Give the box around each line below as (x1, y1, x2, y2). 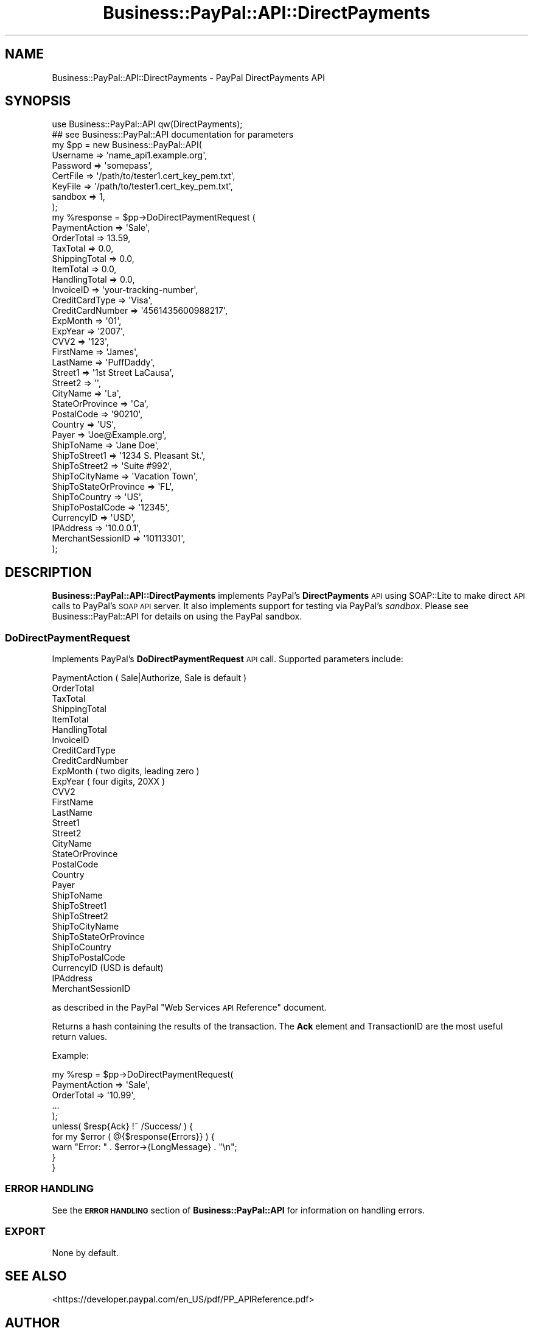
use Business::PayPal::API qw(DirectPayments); (52, 119, 243, 130)
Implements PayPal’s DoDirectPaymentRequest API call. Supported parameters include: (52, 654, 403, 665)
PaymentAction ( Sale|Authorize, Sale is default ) (52, 673, 247, 683)
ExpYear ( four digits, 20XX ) (52, 776, 165, 787)
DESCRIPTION (5, 564, 92, 580)
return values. (52, 1031, 108, 1042)
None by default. (52, 1247, 119, 1258)
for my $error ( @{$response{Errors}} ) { (52, 1131, 215, 1142)
